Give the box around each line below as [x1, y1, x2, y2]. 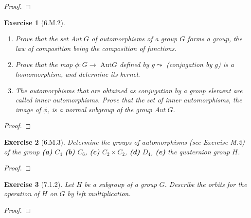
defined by [119, 59, 149, 69]
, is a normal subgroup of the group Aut [47, 104, 165, 114]
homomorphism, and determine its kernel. [15, 68, 140, 79]
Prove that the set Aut [15, 34, 82, 44]
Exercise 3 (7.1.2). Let [4, 179, 74, 189]
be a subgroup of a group [84, 179, 157, 189]
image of [15, 104, 41, 114]
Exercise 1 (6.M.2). [4, 17, 65, 27]
